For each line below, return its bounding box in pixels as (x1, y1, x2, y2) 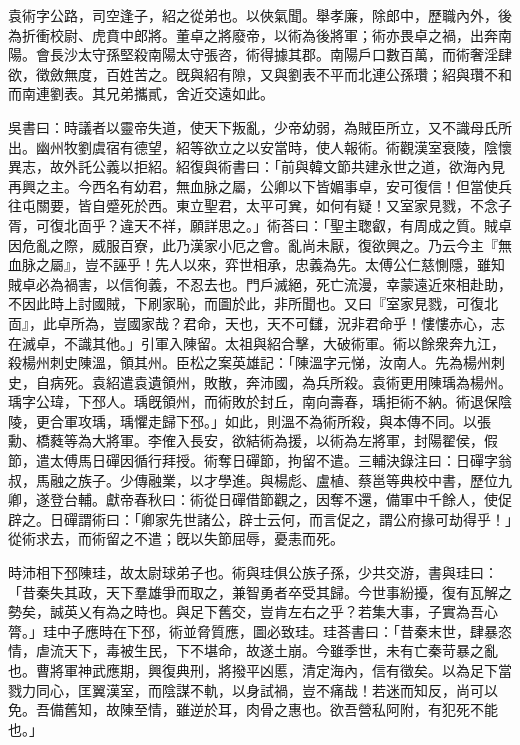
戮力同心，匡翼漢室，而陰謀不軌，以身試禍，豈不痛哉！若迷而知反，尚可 (8, 679, 484, 700)
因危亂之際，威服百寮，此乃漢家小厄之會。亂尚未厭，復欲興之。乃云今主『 (8, 234, 498, 255)
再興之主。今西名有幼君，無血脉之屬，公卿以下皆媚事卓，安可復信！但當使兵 (8, 175, 512, 196)
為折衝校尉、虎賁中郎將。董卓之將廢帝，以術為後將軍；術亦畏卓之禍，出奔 (8, 24, 498, 45)
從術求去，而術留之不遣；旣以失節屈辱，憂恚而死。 (8, 528, 344, 549)
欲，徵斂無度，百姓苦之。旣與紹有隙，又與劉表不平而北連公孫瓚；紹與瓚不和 (8, 63, 512, 84)
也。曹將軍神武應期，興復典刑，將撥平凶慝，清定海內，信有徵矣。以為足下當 (8, 660, 512, 680)
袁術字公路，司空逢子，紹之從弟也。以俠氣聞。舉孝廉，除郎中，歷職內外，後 (8, 5, 512, 25)
